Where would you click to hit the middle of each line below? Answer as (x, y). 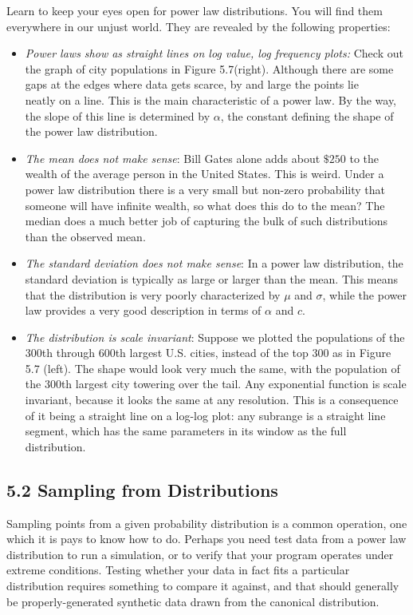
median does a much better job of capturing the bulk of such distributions (206, 221)
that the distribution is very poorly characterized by (153, 294)
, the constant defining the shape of (307, 115)
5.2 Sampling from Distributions (142, 489)
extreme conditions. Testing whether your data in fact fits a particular (178, 570)
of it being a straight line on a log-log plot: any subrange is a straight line (205, 415)
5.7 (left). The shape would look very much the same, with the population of (212, 368)
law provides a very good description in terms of (143, 310)
